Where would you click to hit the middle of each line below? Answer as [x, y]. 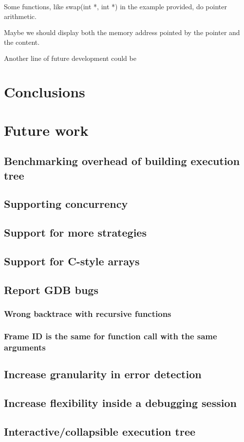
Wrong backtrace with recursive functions [88, 313]
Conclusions [45, 92]
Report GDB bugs [51, 289]
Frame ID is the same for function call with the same [111, 336]
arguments [25, 347]
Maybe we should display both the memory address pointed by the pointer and [122, 32]
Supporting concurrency [66, 204]
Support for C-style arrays [72, 261]
